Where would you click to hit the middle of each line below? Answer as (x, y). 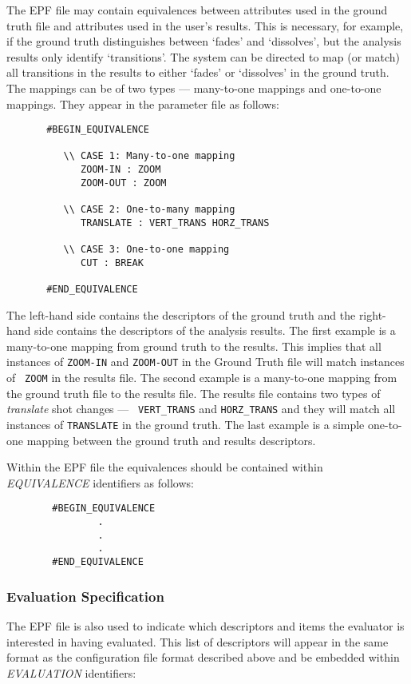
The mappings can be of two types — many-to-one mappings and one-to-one (194, 87)
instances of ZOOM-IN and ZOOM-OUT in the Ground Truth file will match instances (205, 362)
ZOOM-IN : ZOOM (121, 170)
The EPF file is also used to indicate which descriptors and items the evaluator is (205, 625)
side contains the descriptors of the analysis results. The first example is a (215, 330)
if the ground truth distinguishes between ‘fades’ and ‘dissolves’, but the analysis (204, 41)
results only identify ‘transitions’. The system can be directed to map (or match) (203, 56)
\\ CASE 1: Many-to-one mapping (149, 156)
